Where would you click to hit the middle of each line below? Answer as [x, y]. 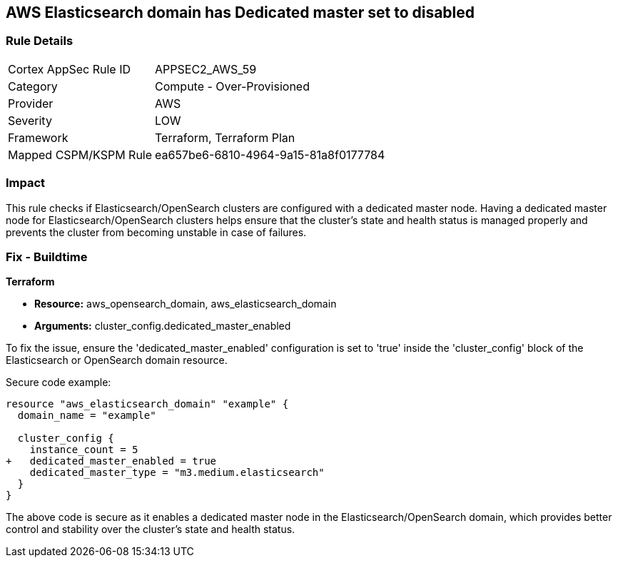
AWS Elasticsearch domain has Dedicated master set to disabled [240, 12]
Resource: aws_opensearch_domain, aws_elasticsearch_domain [186, 304]
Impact [26, 183]
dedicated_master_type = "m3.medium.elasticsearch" [177, 473]
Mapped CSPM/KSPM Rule [80, 154]
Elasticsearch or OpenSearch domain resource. [117, 360]
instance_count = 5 [84, 450]
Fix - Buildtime [47, 257]
